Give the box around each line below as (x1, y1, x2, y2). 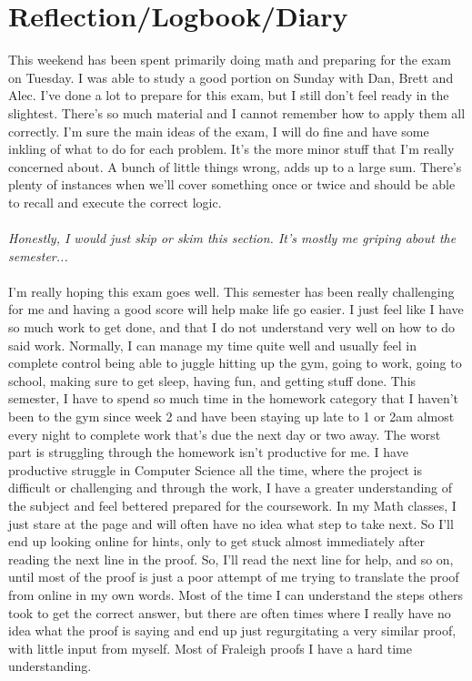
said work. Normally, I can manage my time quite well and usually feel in (8, 335, 417, 354)
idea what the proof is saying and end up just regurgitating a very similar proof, (8, 621, 457, 640)
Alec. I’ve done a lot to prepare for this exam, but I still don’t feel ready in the (8, 86, 449, 105)
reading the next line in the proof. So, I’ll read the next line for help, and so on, (8, 549, 454, 568)
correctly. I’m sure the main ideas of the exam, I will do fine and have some (8, 121, 429, 140)
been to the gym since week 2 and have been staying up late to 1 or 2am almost (8, 407, 455, 425)
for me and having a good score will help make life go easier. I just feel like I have (8, 300, 464, 319)
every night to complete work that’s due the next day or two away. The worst (8, 424, 441, 443)
